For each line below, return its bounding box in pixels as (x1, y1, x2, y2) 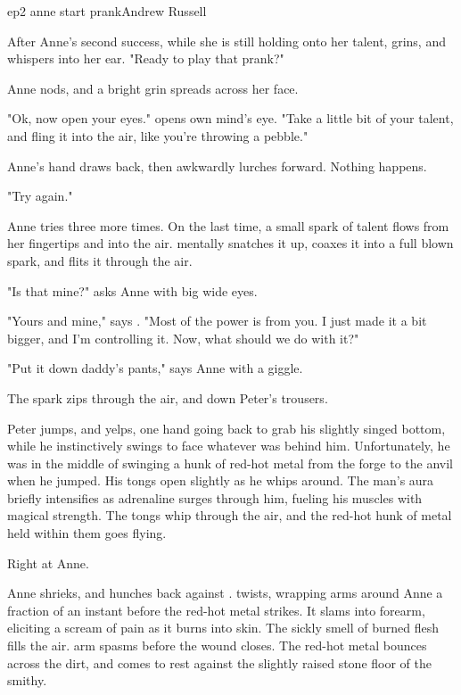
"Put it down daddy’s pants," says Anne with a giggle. (7, 359, 303, 377)
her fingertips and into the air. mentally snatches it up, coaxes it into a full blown (7, 234, 454, 252)
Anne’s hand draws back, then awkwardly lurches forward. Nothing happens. (7, 156, 427, 175)
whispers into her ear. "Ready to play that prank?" (7, 49, 284, 68)
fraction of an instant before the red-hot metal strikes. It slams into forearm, (7, 600, 425, 619)
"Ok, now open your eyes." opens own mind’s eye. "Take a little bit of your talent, (7, 109, 454, 128)
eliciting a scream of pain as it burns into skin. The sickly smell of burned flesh (7, 618, 440, 637)
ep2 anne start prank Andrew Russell (7, 2, 207, 20)
